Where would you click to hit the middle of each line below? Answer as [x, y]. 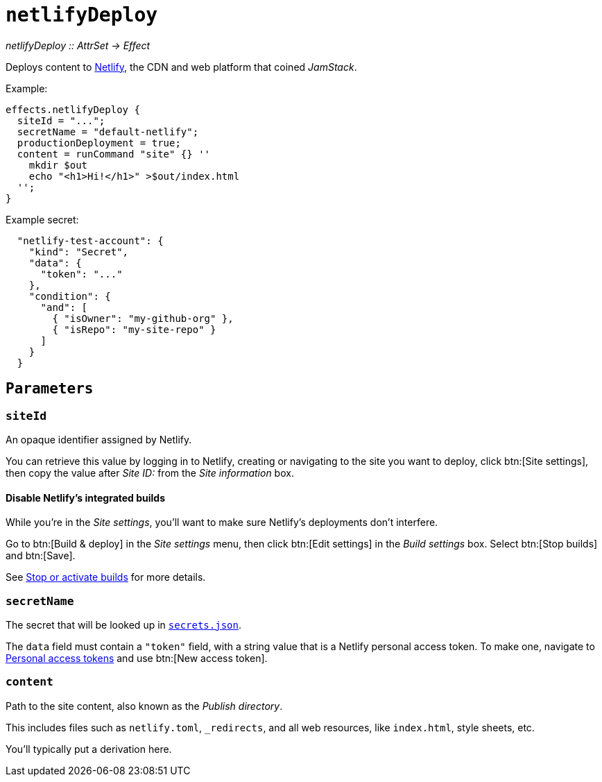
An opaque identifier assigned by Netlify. [99, 439]
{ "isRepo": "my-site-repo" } [134, 329]
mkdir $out [58, 165]
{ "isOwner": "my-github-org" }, [143, 318]
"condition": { [70, 296]
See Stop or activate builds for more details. [106, 577]
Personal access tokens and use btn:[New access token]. [137, 658]
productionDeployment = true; [99, 143]
